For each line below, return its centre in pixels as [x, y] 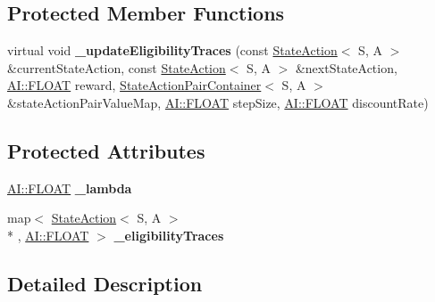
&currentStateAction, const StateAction [117, 67]
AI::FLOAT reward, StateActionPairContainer [134, 85]
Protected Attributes [106, 150]
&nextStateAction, [346, 67]
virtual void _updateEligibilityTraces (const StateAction [172, 50]
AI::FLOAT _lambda [70, 188]
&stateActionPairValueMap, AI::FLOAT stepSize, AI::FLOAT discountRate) [218, 102]
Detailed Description [105, 283]
